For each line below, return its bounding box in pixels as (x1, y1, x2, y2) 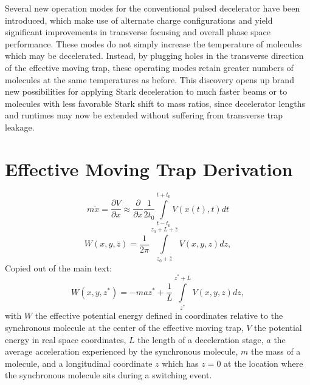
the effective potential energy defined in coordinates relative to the (35, 309, 283, 322)
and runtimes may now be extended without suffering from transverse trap (5, 109, 283, 121)
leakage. (5, 120, 35, 133)
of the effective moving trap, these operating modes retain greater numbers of (5, 61, 294, 73)
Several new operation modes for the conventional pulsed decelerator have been (5, 2, 300, 14)
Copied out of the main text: (5, 261, 112, 274)
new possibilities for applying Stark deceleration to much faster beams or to (5, 85, 288, 98)
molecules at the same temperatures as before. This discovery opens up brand (5, 73, 294, 86)
